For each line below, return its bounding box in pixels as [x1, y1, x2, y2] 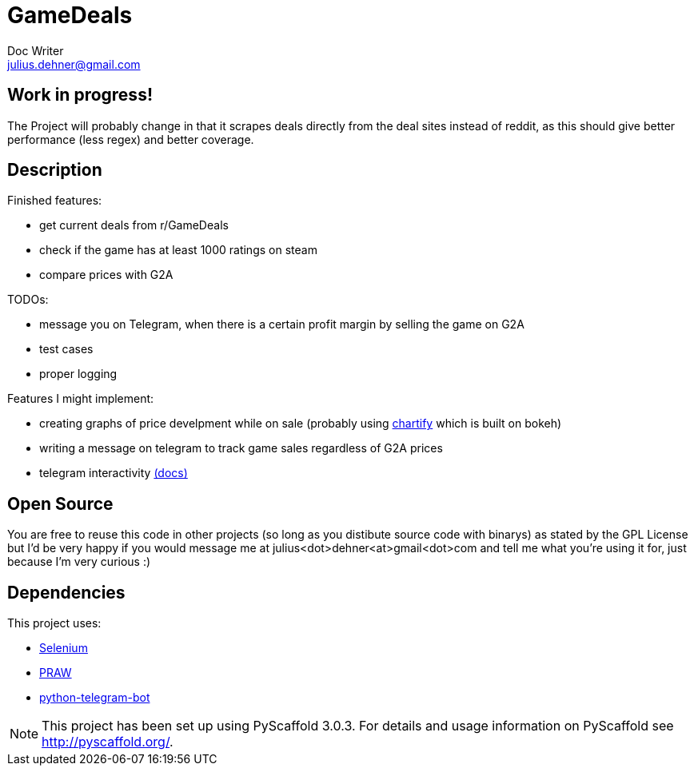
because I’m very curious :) [7, 555, 151, 569]
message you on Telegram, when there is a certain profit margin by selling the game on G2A [39, 317, 524, 332]
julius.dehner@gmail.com [7, 57, 141, 71]
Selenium [39, 641, 88, 655]
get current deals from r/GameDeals [39, 218, 229, 233]
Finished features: [7, 193, 102, 208]
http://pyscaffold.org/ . [42, 734, 173, 750]
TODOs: [7, 292, 49, 307]
